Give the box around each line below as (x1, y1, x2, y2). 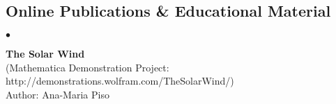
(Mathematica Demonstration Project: (6, 60, 169, 74)
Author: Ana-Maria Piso (6, 87, 109, 101)
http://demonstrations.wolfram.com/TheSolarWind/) (6, 73, 234, 88)
